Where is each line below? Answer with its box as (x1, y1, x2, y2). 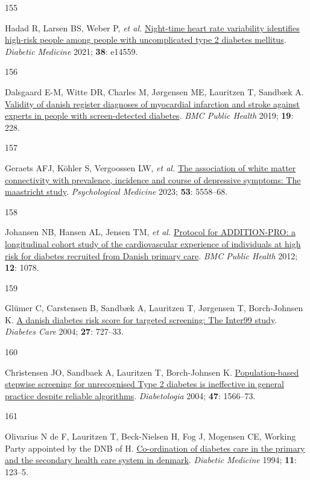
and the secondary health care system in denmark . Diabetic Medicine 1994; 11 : (5, 453, 297, 466)
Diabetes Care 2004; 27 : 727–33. (5, 325, 124, 338)
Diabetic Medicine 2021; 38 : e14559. (5, 45, 138, 57)
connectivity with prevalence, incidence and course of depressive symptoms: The (5, 173, 301, 186)
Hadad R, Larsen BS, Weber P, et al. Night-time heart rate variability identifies (5, 21, 300, 34)
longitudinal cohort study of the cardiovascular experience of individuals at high (5, 237, 301, 250)
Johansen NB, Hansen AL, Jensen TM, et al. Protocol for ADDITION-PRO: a (5, 226, 296, 238)
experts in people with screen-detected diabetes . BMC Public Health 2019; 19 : (5, 109, 294, 122)
